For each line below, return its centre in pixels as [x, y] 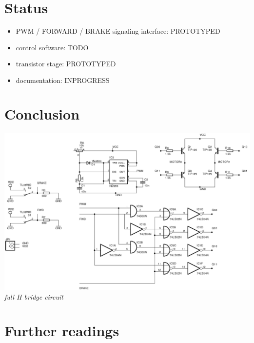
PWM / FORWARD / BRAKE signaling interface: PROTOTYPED [118, 31]
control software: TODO [52, 47]
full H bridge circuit [34, 297]
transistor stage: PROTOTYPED [66, 64]
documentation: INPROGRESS [63, 80]
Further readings [62, 330]
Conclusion [42, 113]
